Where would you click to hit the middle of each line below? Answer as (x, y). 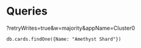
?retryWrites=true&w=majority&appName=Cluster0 (71, 28)
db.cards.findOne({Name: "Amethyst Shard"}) (64, 39)
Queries (27, 11)
